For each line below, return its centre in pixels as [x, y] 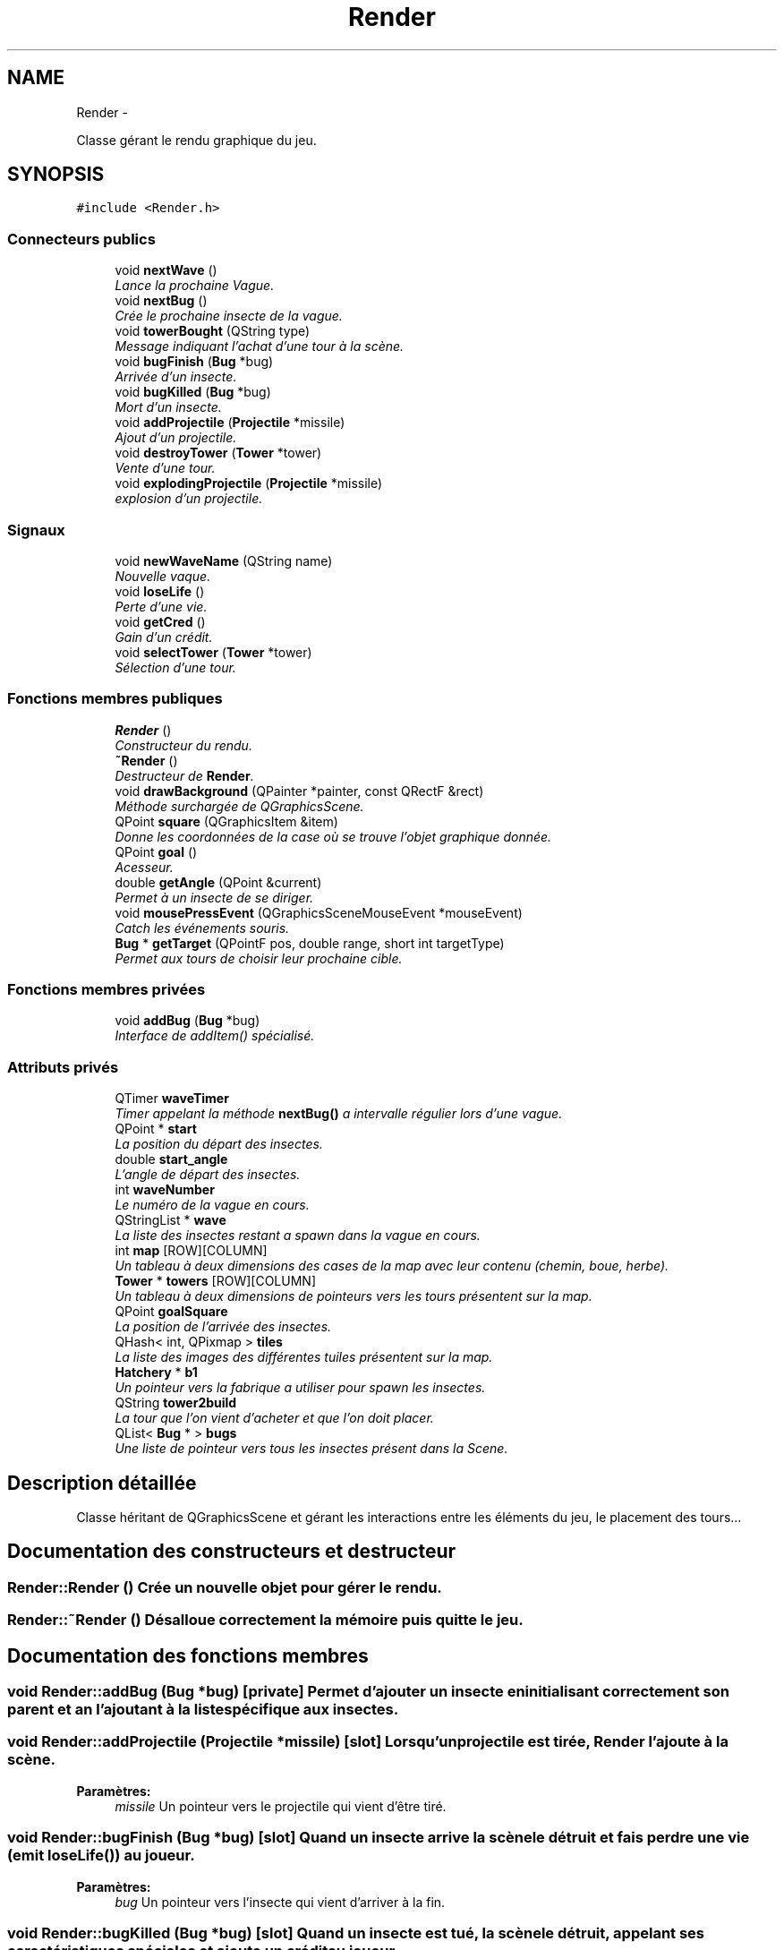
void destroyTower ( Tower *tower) [218, 453]
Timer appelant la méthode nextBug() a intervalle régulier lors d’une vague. [339, 1114]
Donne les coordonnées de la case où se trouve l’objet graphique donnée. [333, 836]
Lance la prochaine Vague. [195, 286]
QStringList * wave [170, 1220]
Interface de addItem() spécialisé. [215, 1036]
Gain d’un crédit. [164, 637]
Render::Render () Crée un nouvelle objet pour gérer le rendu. [225, 1587]
